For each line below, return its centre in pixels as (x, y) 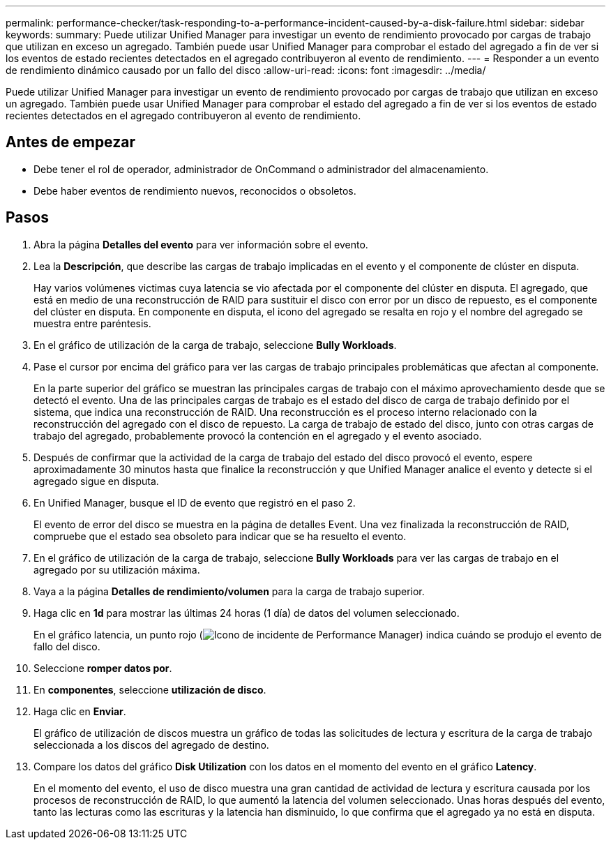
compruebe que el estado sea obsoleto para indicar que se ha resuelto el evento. (220, 536)
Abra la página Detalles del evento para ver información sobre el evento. (201, 244)
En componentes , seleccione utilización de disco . (150, 689)
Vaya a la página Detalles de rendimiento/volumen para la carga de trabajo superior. (229, 591)
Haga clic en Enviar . (80, 711)
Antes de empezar (70, 142)
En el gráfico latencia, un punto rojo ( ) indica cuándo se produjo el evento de (318, 634)
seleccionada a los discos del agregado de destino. (151, 745)
